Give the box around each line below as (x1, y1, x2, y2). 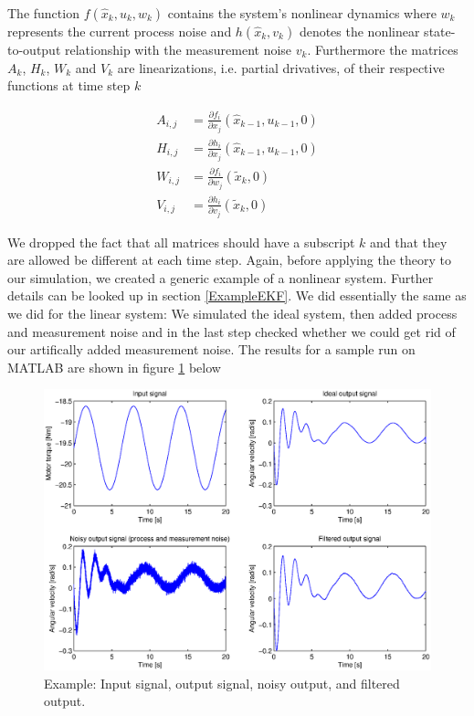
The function (7, 4, 79, 22)
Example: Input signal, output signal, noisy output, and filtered (44, 673, 400, 692)
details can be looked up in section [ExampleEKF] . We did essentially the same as (7, 286, 467, 305)
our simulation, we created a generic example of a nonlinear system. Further (7, 268, 434, 287)
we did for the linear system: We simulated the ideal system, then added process (7, 303, 458, 322)
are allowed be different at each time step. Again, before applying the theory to (7, 250, 451, 269)
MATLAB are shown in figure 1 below (7, 357, 221, 376)
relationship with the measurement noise (65, 40, 292, 58)
